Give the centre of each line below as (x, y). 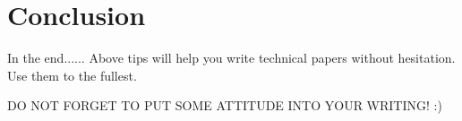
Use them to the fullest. (72, 75)
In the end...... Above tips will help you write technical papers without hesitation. (231, 58)
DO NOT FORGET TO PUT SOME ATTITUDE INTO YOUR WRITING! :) (225, 105)
